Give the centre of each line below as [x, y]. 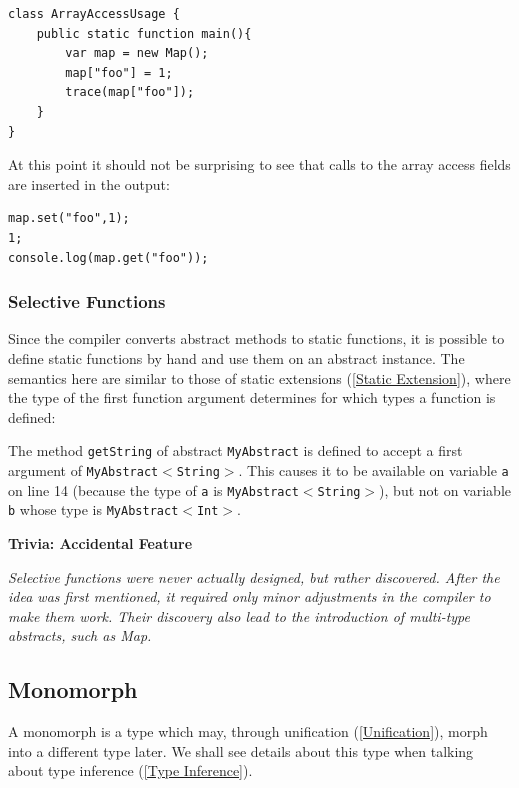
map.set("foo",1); [69, 218]
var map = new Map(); [137, 53]
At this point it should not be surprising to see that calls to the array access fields [259, 164]
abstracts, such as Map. [80, 635]
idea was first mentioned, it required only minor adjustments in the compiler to [249, 596]
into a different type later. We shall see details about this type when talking [241, 750]
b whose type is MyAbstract [93, 509]
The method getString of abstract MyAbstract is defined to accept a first [235, 450]
